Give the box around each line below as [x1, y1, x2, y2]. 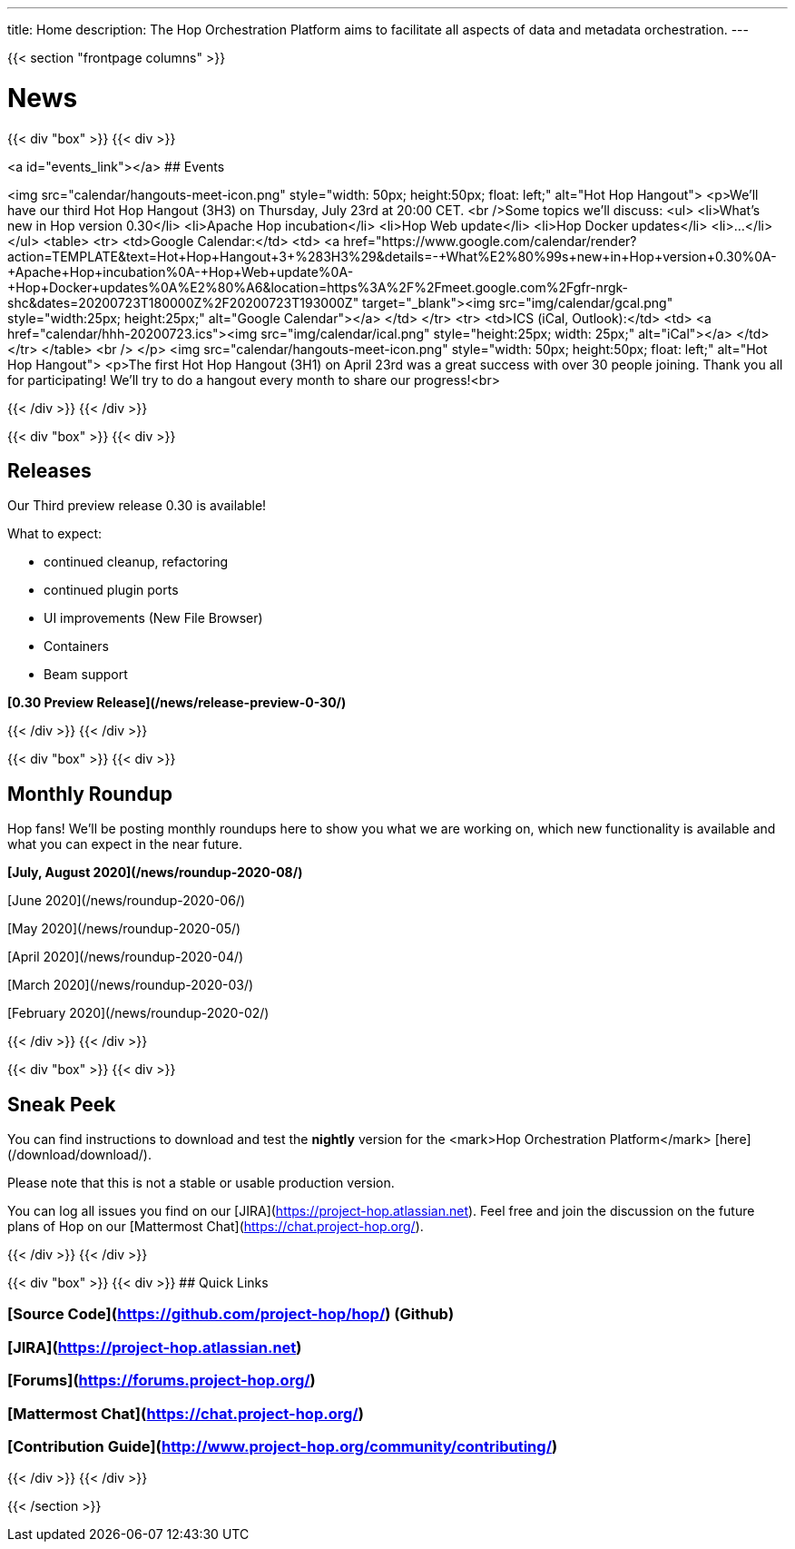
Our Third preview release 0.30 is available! [7, 498, 267, 514]
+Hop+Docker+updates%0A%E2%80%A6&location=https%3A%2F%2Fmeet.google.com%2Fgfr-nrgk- [7, 279, 628, 295]
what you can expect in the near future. [7, 836, 243, 853]
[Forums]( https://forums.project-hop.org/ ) [7, 1371, 316, 1390]
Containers [44, 638, 109, 655]
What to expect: [7, 526, 103, 542]
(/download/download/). [7, 1147, 152, 1163]
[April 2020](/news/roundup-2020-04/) [7, 949, 244, 965]
